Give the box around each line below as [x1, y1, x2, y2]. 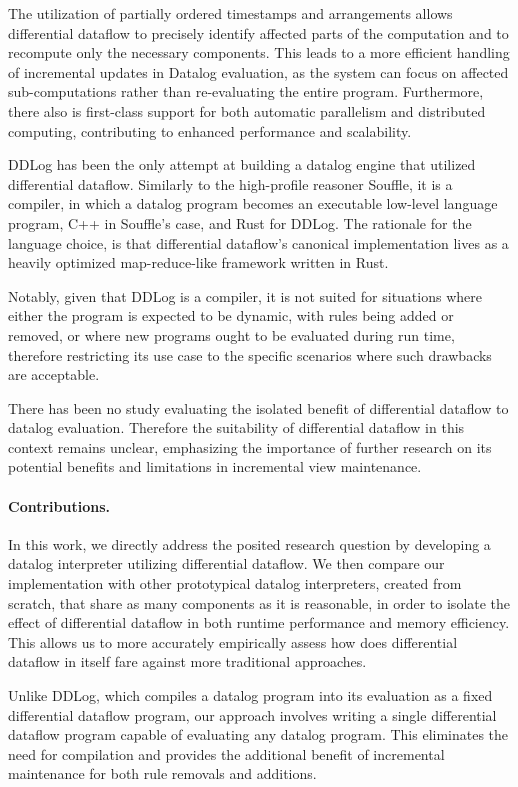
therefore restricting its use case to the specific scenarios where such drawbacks [8, 344, 492, 365]
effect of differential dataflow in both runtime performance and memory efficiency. [8, 612, 510, 633]
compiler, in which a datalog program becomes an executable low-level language [8, 193, 498, 214]
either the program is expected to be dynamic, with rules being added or [8, 305, 454, 326]
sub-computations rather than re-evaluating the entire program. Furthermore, [8, 81, 484, 102]
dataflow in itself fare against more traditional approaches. [8, 651, 367, 672]
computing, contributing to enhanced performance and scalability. [8, 120, 412, 141]
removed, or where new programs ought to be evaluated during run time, [8, 324, 455, 345]
